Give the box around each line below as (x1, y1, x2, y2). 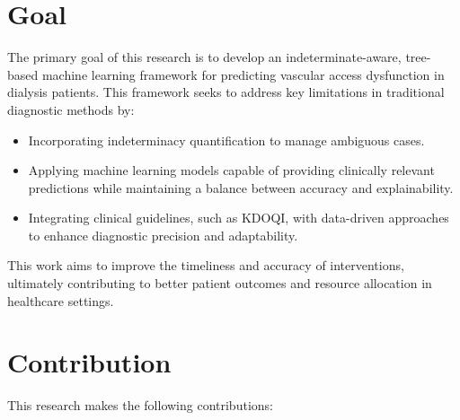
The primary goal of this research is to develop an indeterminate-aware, (7, 48, 402, 66)
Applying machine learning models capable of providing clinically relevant (28, 161, 435, 179)
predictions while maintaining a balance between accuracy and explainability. (28, 178, 454, 197)
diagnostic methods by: (7, 100, 135, 118)
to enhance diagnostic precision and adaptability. (28, 225, 298, 244)
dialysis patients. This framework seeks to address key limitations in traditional (7, 83, 445, 101)
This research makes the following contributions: (7, 396, 273, 415)
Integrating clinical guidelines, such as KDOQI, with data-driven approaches (28, 208, 449, 227)
